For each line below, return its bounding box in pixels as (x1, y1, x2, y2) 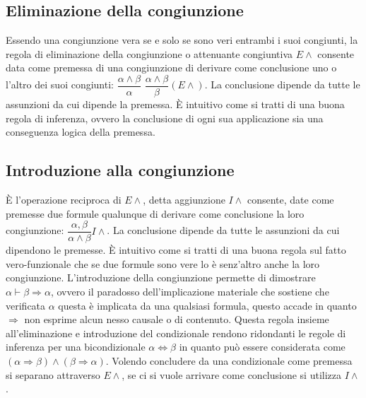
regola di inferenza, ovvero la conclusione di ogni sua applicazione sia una (6, 110, 324, 125)
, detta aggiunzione (143, 192, 225, 207)
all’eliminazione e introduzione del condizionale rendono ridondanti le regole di (6, 325, 346, 340)
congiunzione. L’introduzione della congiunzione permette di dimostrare (6, 270, 316, 285)
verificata (6, 298, 46, 312)
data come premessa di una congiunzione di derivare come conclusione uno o (6, 60, 337, 75)
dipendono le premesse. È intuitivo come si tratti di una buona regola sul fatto (6, 242, 346, 257)
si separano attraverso (6, 367, 100, 382)
